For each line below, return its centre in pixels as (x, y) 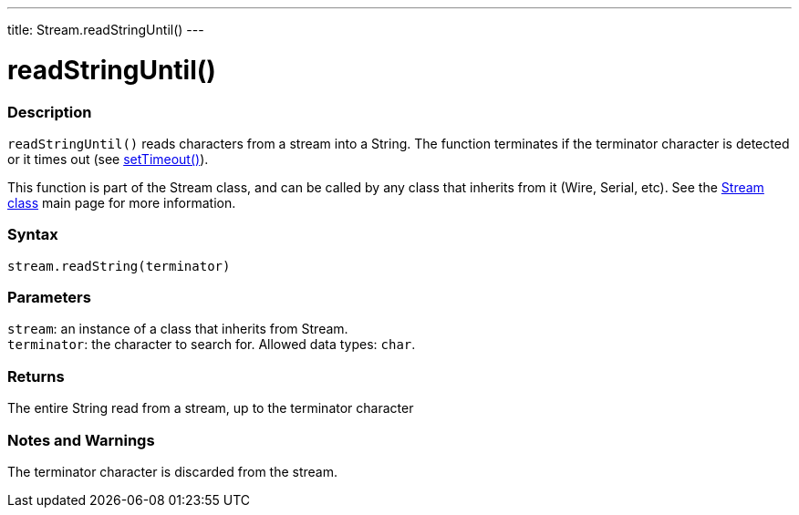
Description (50, 112)
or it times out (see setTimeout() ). (108, 159)
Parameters (49, 297)
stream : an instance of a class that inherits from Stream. (178, 329)
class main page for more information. (122, 202)
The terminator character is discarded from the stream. (173, 471)
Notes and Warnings (81, 440)
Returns (36, 376)
